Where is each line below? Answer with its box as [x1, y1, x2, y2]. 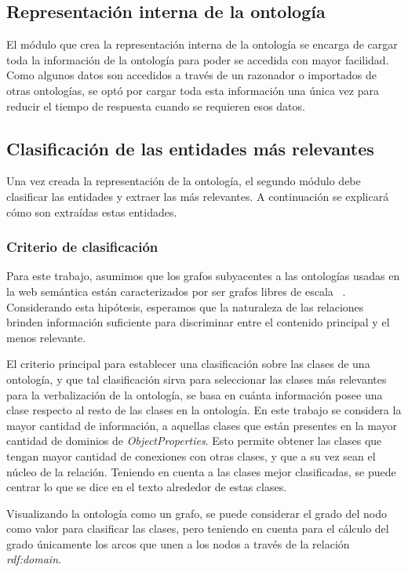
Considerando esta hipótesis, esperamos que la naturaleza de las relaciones [6, 298, 364, 315]
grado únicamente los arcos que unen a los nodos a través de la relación [6, 535, 350, 552]
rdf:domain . [6, 551, 61, 567]
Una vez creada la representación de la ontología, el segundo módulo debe [6, 173, 361, 189]
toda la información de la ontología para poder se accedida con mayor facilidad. [6, 51, 389, 67]
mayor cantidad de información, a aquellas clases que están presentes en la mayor [6, 417, 397, 433]
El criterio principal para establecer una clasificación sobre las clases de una [6, 355, 370, 372]
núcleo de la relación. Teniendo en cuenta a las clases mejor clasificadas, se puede [6, 463, 396, 479]
